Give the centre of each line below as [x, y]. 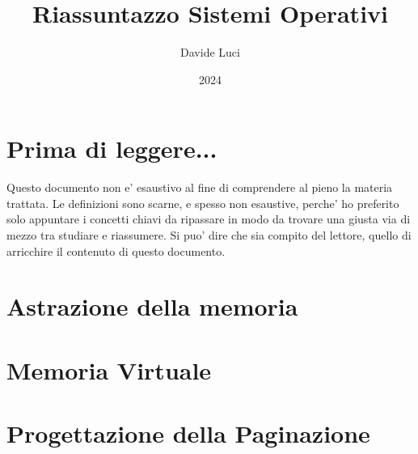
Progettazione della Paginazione [188, 433]
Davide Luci [210, 52]
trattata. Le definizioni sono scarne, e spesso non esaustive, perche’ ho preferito [203, 203]
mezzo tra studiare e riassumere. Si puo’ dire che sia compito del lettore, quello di [209, 235]
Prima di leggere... [112, 149]
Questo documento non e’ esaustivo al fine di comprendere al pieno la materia [200, 187]
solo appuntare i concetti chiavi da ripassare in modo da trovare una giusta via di [209, 219]
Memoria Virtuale [109, 369]
